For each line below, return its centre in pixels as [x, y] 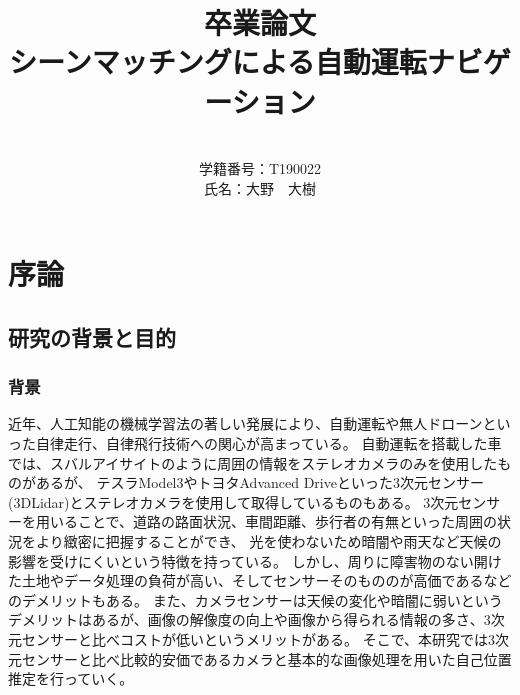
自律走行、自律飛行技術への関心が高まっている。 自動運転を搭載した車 [268, 443]
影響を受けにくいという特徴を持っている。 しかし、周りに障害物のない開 [248, 560]
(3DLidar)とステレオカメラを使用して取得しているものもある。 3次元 [233, 501]
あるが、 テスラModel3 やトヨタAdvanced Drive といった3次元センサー [259, 482]
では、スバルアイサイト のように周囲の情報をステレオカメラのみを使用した [253, 462]
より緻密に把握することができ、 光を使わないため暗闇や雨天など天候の [268, 541]
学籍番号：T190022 [260, 168]
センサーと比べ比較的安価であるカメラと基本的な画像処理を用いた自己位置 [266, 658]
